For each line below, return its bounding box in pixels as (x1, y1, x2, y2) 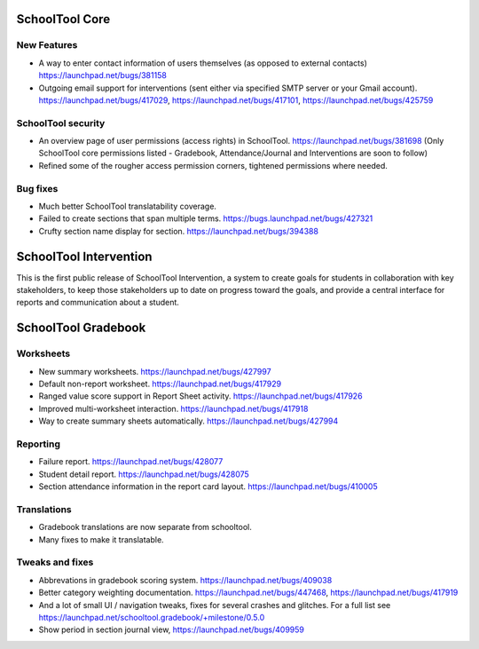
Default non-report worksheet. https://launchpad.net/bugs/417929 (38, 378, 282, 390)
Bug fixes (16, 182, 59, 194)
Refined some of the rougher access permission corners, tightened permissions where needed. (38, 160, 388, 170)
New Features (16, 39, 78, 51)
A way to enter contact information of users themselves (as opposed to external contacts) (38, 58, 368, 68)
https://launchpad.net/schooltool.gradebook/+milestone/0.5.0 (38, 612, 265, 622)
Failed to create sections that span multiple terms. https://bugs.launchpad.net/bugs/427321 (38, 213, 373, 224)
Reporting (16, 438, 61, 450)
